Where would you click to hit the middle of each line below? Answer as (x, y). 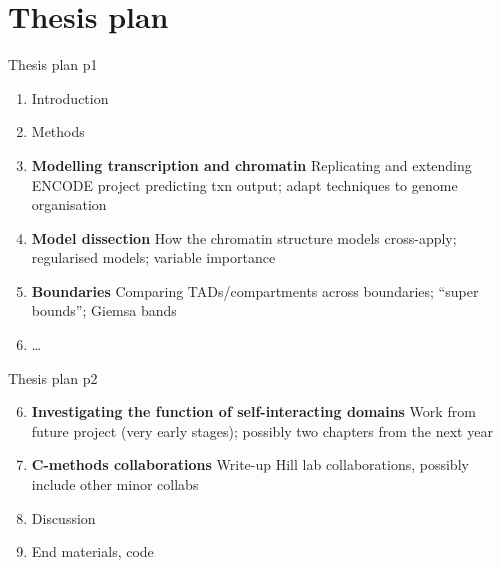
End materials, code (92, 551)
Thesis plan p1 (53, 64)
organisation (69, 204)
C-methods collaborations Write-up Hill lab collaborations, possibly (250, 464)
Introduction (70, 97)
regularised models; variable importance (153, 257)
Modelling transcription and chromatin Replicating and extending (251, 164)
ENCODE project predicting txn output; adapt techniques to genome (244, 184)
